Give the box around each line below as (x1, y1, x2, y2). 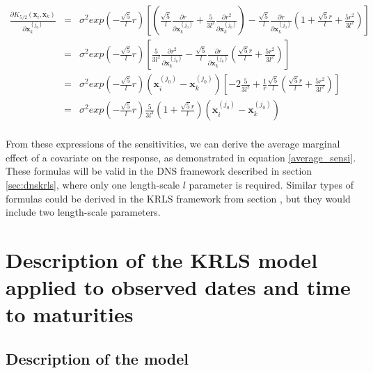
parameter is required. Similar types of (189, 177, 354, 191)
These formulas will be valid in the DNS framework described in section (6, 164, 312, 178)
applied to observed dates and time (6, 273, 351, 301)
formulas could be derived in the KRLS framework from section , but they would (6, 191, 351, 205)
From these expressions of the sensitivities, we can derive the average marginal (6, 136, 340, 151)
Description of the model (6, 347, 189, 369)
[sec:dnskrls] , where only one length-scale (6, 177, 180, 191)
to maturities (6, 300, 134, 328)
